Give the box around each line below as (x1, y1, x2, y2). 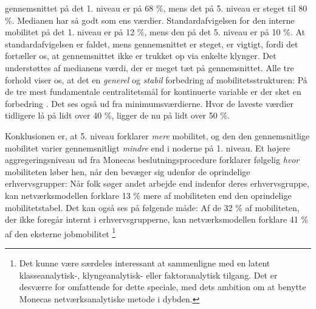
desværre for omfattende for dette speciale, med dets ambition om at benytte (19, 280, 306, 293)
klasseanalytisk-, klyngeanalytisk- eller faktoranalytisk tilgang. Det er (19, 268, 278, 281)
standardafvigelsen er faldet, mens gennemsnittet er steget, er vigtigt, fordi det (5, 37, 298, 50)
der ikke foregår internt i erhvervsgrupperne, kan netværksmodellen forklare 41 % (5, 213, 309, 226)
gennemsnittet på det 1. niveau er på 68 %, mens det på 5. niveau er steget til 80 (5, 2, 307, 14)
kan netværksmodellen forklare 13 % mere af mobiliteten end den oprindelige (5, 189, 292, 201)
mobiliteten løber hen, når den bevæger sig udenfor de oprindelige (5, 165, 250, 178)
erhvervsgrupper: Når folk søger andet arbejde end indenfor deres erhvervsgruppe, (5, 177, 309, 190)
